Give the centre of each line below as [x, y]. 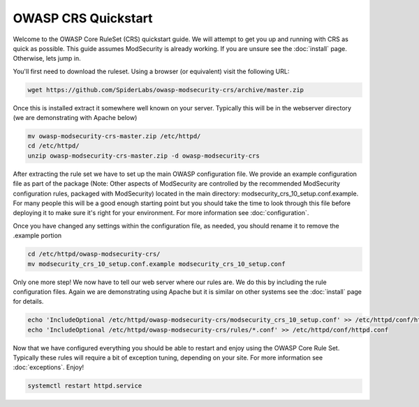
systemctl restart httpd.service [85, 386]
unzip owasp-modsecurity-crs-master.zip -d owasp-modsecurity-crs [144, 156]
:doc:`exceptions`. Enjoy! [49, 367]
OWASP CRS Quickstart [83, 18]
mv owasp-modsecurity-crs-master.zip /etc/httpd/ [114, 136]
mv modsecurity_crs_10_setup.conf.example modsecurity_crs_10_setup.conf [156, 264]
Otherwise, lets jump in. [47, 59]
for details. [28, 302]
